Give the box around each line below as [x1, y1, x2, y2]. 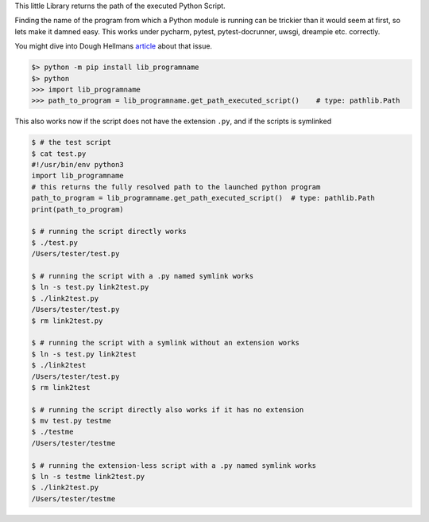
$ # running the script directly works [31, 227, 187, 236]
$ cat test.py [31, 149, 87, 158]
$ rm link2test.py [31, 316, 103, 325]
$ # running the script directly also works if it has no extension [31, 405, 304, 414]
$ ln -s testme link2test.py [31, 472, 145, 481]
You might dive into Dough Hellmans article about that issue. [14, 41, 213, 51]
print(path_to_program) [31, 205, 125, 214]
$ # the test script [31, 138, 111, 147]
